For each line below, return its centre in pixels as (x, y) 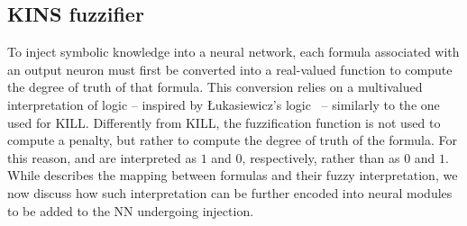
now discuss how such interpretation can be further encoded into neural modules (230, 192)
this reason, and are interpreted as (102, 157)
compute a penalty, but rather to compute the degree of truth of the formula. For (233, 140)
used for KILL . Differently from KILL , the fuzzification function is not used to (224, 122)
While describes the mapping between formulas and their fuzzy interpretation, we (233, 175)
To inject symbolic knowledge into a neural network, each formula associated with (233, 52)
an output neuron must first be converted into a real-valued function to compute (230, 69)
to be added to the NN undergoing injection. (131, 210)
